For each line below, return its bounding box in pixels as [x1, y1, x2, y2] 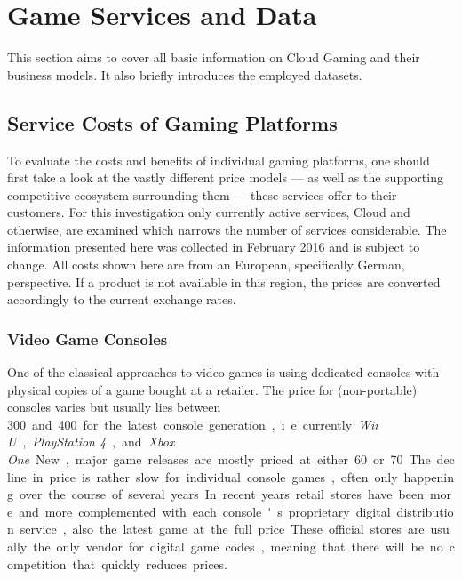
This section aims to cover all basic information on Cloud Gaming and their [7, 48, 420, 67]
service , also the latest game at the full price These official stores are [20, 519, 425, 538]
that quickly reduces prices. [72, 554, 227, 573]
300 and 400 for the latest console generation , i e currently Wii [7, 414, 378, 433]
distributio [396, 502, 454, 520]
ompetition [7, 554, 67, 573]
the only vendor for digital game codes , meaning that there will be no [33, 537, 443, 556]
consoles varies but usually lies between [7, 398, 221, 416]
